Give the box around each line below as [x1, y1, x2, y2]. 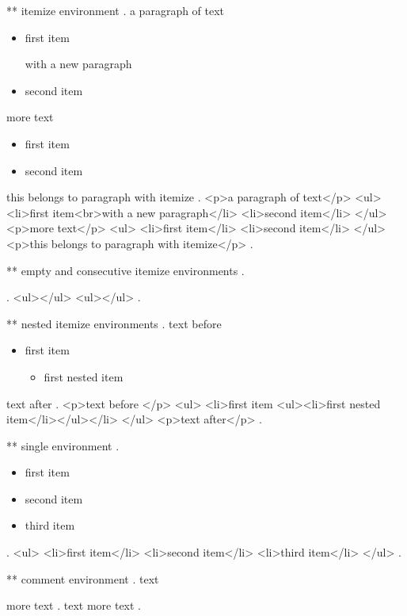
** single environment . [6, 437, 120, 453]
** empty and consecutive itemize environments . [6, 262, 245, 278]
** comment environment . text [6, 570, 159, 587]
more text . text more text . [6, 597, 141, 614]
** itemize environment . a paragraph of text [6, 2, 225, 18]
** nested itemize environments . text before [6, 315, 222, 331]
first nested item [44, 368, 124, 385]
